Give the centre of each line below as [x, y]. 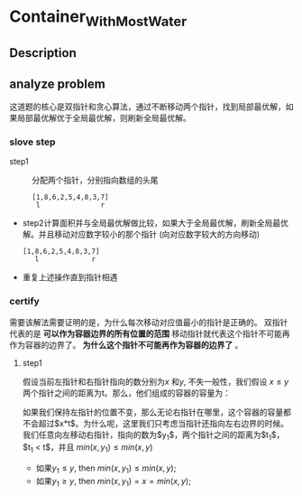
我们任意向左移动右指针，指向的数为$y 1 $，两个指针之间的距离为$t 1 [147, 435]
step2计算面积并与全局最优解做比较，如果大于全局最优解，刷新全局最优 [155, 223]
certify [25, 302]
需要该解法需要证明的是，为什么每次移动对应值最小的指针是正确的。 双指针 [149, 322]
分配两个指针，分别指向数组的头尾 [95, 180]
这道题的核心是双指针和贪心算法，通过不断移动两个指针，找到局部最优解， [147, 107]
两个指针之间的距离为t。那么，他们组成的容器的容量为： [127, 393]
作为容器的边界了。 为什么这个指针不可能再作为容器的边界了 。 [126, 344]
